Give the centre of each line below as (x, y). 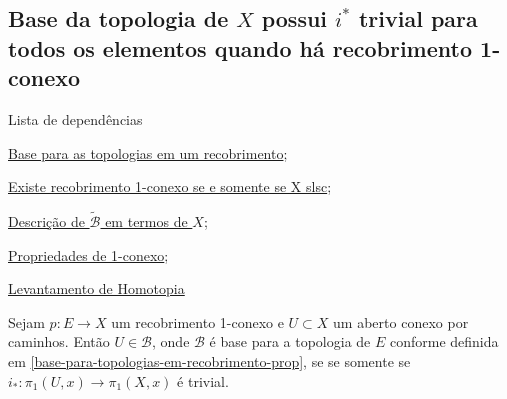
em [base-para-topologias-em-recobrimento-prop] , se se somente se (209, 360)
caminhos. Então (59, 341)
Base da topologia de (118, 18)
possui (294, 18)
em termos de (146, 220)
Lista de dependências (75, 118)
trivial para (418, 18)
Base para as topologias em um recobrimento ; (148, 152)
